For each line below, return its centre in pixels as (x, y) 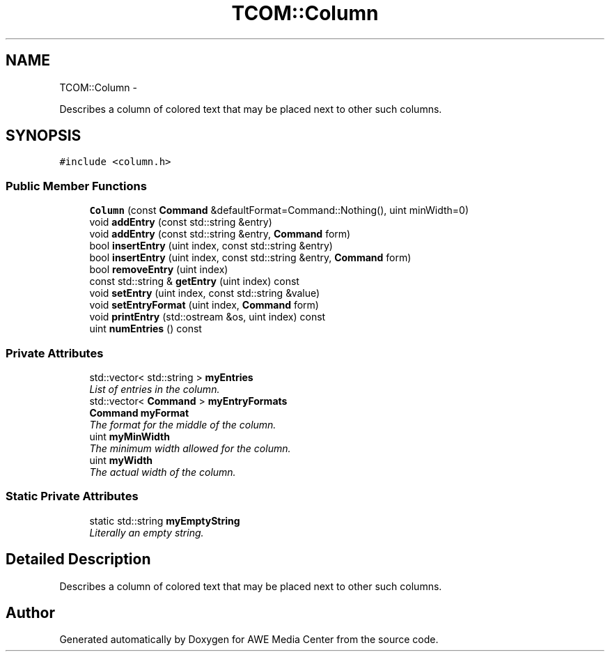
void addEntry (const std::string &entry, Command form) (220, 234)
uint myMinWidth (130, 436)
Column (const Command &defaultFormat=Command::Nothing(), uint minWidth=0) (279, 210)
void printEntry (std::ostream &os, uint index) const (208, 317)
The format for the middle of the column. (183, 424)
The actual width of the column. (163, 472)
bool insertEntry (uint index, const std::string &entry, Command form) (250, 258)
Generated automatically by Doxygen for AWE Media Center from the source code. (249, 640)
